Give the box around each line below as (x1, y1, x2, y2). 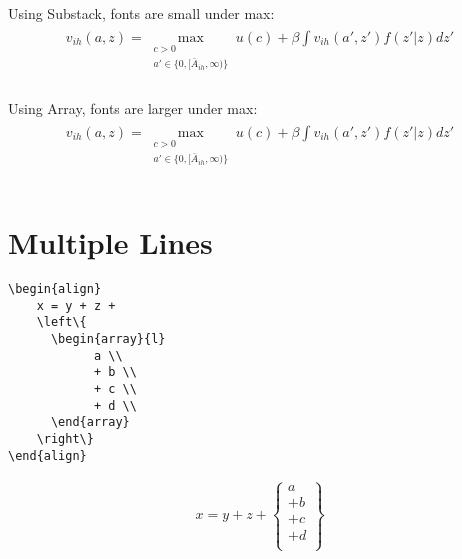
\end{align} (8, 448, 87, 463)
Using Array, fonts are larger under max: (8, 97, 258, 118)
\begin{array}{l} (50, 332, 166, 347)
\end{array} (50, 415, 130, 430)
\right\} (36, 432, 94, 447)
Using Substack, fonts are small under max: (8, 3, 275, 23)
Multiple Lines (8, 222, 213, 263)
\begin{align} (8, 282, 102, 297)
